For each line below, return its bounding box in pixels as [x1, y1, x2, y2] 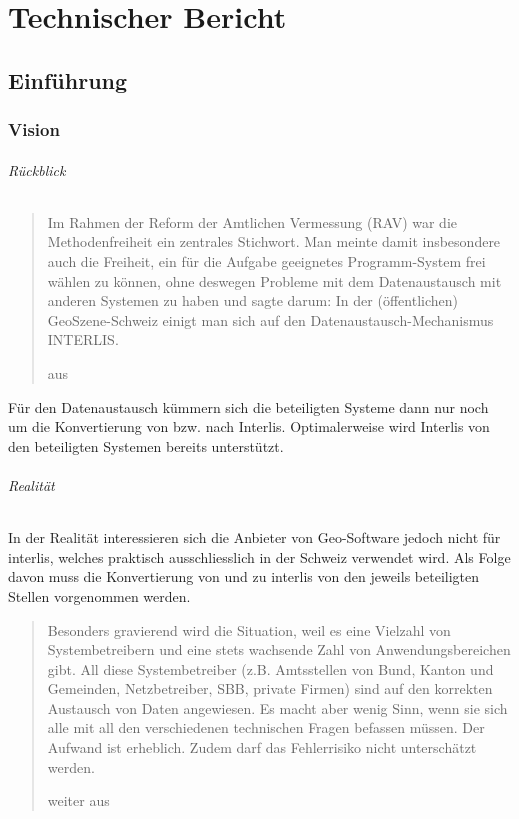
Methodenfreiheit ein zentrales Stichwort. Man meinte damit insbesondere [47, 231, 501, 252]
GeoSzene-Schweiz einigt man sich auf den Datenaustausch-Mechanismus [47, 309, 494, 330]
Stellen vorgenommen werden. [8, 585, 191, 606]
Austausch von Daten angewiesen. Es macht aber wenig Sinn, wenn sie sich [47, 697, 508, 718]
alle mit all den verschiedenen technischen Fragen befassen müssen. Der [47, 717, 485, 738]
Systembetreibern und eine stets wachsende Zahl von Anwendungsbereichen [47, 639, 511, 660]
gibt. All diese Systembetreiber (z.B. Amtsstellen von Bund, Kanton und [47, 658, 494, 679]
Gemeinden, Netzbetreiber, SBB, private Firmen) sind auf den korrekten [47, 678, 493, 699]
